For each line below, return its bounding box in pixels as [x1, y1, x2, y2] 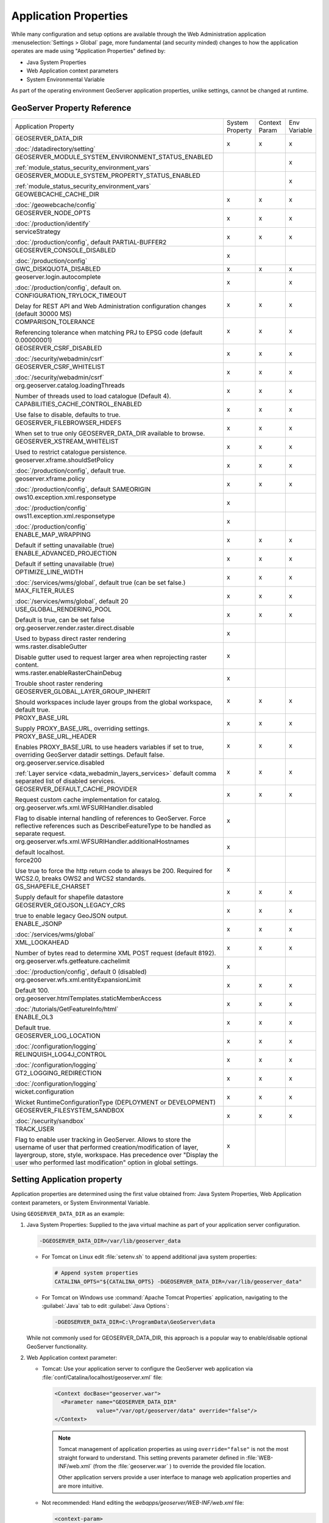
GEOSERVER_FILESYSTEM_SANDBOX [15, 1106, 124, 1114]
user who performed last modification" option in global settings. [15, 1158, 198, 1167]
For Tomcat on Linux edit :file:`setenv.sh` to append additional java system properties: [41, 1253, 257, 1260]
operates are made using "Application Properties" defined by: [11, 48, 166, 55]
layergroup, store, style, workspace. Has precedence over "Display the [15, 1150, 219, 1159]
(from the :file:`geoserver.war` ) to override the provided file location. [93, 1463, 266, 1470]
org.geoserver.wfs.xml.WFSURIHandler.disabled [15, 803, 154, 811]
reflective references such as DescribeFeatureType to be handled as [15, 821, 211, 830]
